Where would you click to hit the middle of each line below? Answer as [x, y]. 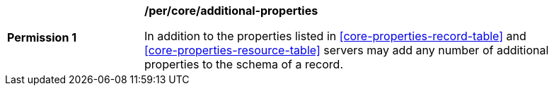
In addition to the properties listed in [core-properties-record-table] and [335, 36]
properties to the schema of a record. [244, 64]
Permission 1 [42, 37]
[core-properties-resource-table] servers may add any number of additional [347, 50]
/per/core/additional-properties [231, 11]
